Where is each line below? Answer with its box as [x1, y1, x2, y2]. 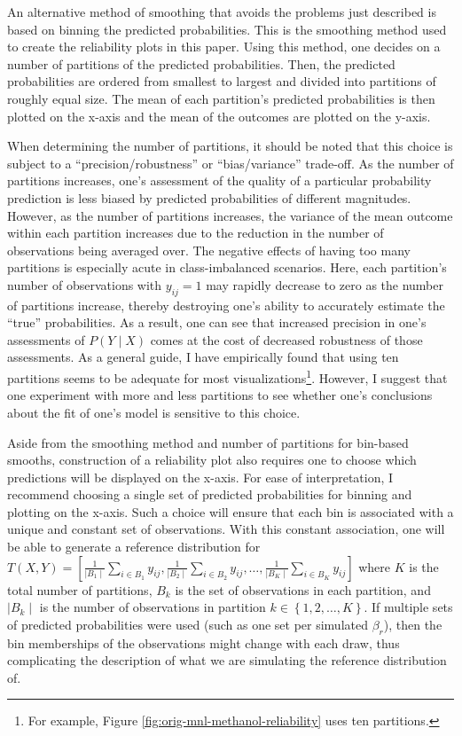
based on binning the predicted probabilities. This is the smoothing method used [7, 20, 447, 38]
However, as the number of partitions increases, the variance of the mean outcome [7, 206, 453, 224]
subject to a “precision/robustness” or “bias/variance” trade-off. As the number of [7, 153, 454, 172]
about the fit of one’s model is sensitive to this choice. [7, 403, 301, 421]
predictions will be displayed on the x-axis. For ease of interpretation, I [7, 467, 394, 486]
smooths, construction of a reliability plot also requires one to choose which [7, 450, 417, 469]
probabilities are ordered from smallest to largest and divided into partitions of [7, 72, 436, 90]
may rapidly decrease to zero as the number [206, 275, 443, 294]
